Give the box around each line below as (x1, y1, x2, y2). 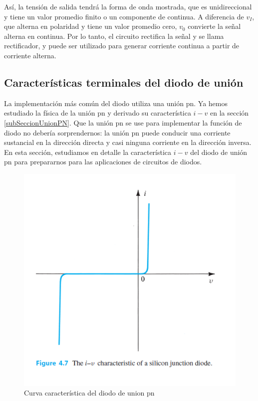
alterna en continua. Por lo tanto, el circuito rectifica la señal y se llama (4, 30, 224, 41)
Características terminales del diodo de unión (4, 74, 244, 90)
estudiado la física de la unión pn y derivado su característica (4, 108, 191, 118)
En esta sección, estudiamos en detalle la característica (4, 146, 172, 157)
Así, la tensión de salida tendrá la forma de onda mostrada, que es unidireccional (4, 1, 252, 11)
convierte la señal (188, 21, 241, 31)
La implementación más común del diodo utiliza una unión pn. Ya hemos (4, 98, 228, 108)
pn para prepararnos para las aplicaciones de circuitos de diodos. (4, 156, 202, 167)
